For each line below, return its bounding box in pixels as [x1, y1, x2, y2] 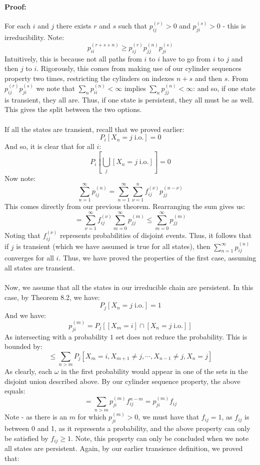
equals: [4, 385, 25, 396]
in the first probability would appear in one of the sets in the [61, 366, 248, 376]
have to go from [162, 53, 211, 63]
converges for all [4, 252, 54, 263]
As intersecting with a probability [4, 331, 108, 341]
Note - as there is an [4, 411, 67, 422]
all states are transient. [4, 262, 75, 272]
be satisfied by [4, 432, 48, 443]
